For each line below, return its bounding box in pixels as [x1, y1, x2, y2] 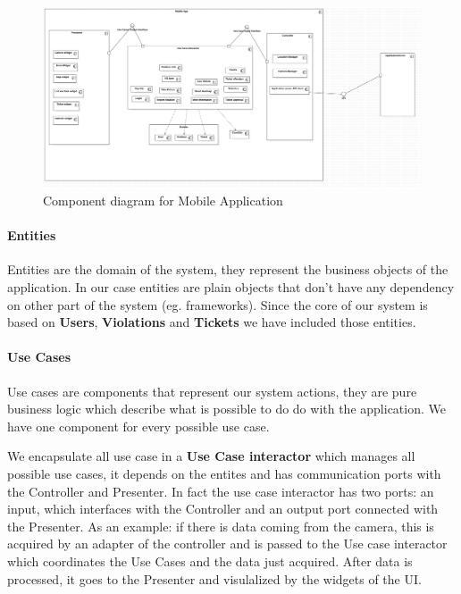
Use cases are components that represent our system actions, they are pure [7, 381, 417, 400]
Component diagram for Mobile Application [43, 191, 283, 210]
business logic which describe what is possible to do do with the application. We [7, 399, 446, 418]
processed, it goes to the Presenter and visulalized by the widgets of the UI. [7, 569, 422, 588]
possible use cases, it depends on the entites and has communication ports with [7, 464, 441, 482]
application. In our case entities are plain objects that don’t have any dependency [7, 278, 455, 297]
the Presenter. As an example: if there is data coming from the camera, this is [7, 516, 434, 535]
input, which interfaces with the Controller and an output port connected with [7, 499, 439, 518]
